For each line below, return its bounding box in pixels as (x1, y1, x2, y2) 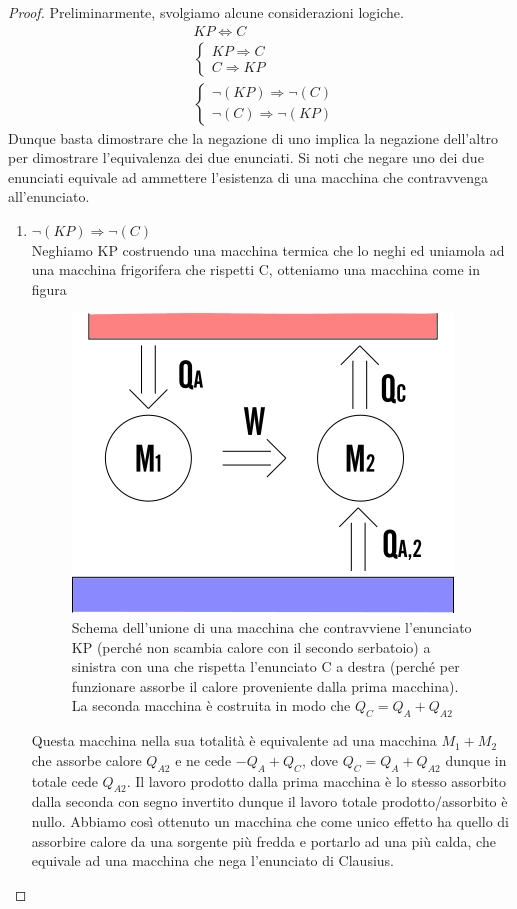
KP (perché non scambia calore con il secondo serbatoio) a (71, 636, 431, 657)
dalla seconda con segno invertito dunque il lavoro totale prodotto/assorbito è (31, 791, 508, 812)
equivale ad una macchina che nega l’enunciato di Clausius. (31, 850, 395, 871)
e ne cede (175, 749, 232, 770)
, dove (301, 749, 339, 770)
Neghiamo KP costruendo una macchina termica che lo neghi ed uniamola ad (31, 239, 505, 260)
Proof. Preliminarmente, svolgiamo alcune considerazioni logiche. (8, 2, 404, 22)
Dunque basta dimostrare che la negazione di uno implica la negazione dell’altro (8, 127, 499, 148)
